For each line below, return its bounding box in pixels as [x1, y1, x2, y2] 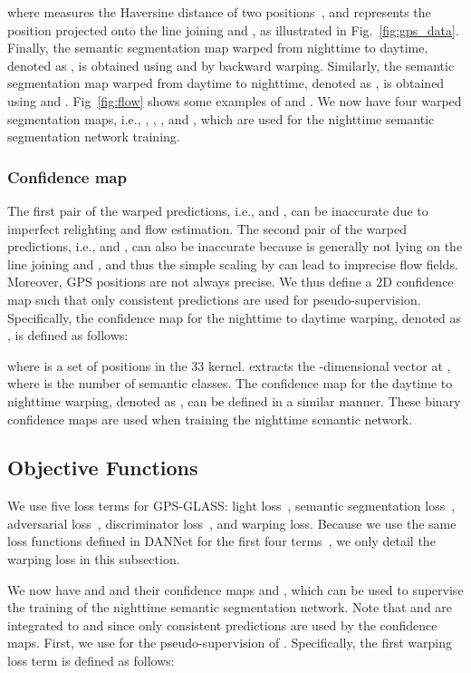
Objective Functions [7, 454, 198, 482]
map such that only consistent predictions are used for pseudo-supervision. [7, 289, 421, 308]
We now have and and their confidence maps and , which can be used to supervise [7, 580, 464, 599]
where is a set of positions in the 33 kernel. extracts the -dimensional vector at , [7, 356, 451, 375]
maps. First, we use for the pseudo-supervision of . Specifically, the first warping [7, 633, 452, 652]
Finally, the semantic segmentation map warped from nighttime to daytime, [7, 38, 428, 57]
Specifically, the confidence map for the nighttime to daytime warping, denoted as [7, 307, 462, 327]
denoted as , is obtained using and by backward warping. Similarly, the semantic [7, 55, 455, 74]
